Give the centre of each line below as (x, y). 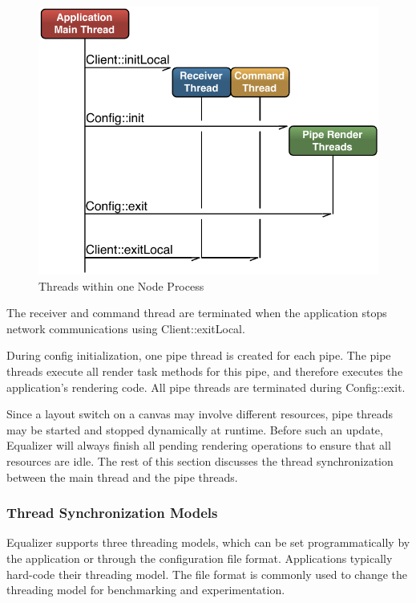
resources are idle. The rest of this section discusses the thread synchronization (200, 460)
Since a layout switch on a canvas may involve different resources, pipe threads (200, 414)
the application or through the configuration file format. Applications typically (200, 558)
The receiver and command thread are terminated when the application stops (197, 313)
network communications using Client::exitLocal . (126, 328)
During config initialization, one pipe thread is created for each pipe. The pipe (199, 355)
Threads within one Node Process (121, 285)
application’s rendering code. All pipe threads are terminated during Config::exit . (206, 387)
